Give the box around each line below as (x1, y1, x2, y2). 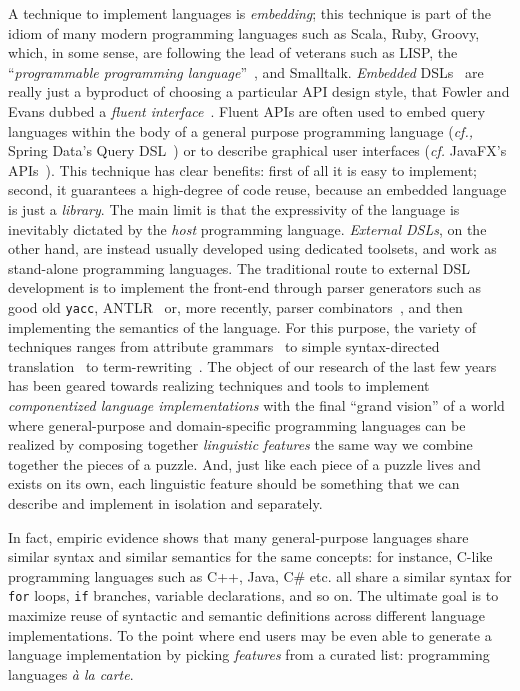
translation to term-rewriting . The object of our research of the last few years (8, 355, 497, 376)
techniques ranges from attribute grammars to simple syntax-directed (8, 336, 440, 357)
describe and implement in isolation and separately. (8, 492, 323, 513)
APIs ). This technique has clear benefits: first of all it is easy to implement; (8, 159, 478, 180)
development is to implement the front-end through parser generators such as (8, 277, 482, 298)
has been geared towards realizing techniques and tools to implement (8, 375, 430, 396)
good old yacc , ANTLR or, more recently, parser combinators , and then (8, 296, 463, 317)
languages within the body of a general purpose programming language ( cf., (8, 120, 473, 141)
